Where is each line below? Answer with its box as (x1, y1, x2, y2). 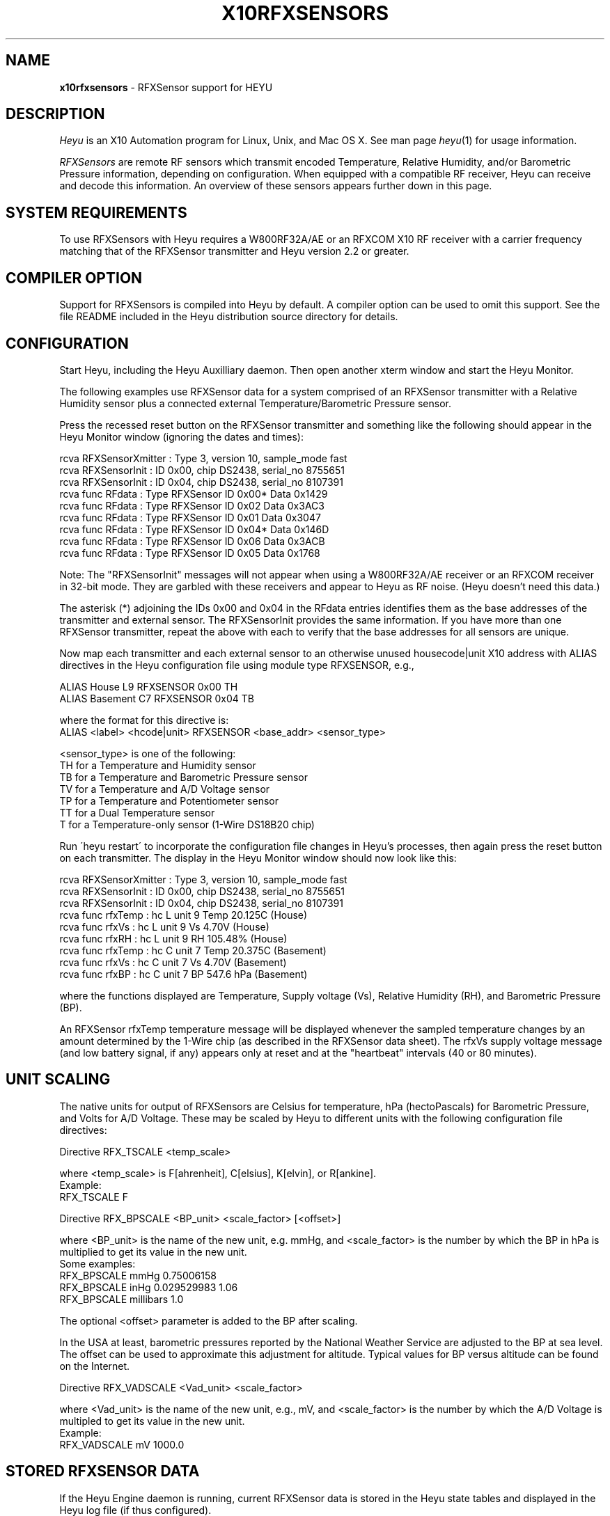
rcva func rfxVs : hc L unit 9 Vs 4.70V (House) (59, 920, 269, 933)
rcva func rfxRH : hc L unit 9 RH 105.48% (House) (59, 932, 288, 945)
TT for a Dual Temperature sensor (59, 806, 215, 819)
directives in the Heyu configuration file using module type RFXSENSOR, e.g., (59, 658, 414, 671)
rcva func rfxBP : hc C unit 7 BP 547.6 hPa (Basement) (59, 968, 308, 980)
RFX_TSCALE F (59, 1190, 128, 1203)
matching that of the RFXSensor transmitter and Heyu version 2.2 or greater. (59, 245, 409, 258)
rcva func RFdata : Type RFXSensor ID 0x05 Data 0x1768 (59, 546, 320, 559)
